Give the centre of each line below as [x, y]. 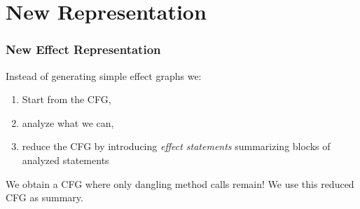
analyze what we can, [68, 122]
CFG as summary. [44, 197]
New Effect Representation [83, 49]
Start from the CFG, [67, 99]
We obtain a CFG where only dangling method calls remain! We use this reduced [180, 183]
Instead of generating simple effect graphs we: [104, 75]
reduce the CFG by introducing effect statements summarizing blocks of [176, 146]
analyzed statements [65, 160]
